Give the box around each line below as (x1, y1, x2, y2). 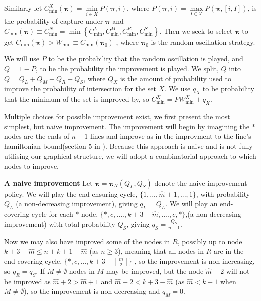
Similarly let (4, 3, 42, 13)
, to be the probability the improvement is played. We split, (35, 63, 219, 73)
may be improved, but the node (106, 265, 204, 276)
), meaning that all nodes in (118, 246, 204, 256)
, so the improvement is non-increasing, (134, 255, 255, 266)
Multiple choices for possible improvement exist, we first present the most (4, 111, 230, 121)
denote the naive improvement (154, 177, 247, 188)
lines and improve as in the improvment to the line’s (90, 131, 251, 141)
